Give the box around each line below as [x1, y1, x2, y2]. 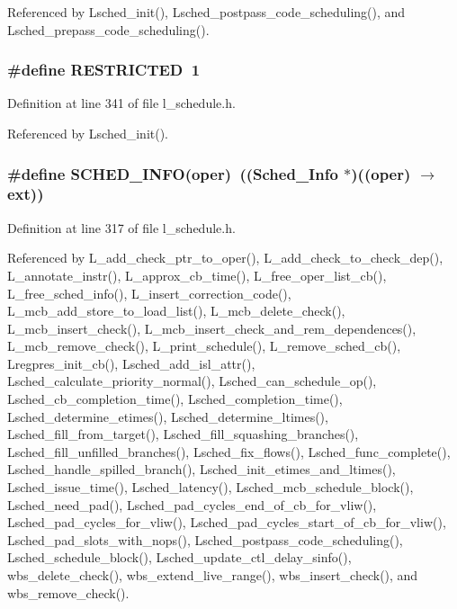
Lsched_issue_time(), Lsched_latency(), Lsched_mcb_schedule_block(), [7, 478, 414, 497]
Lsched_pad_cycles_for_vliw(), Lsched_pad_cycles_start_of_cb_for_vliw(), [7, 513, 446, 532]
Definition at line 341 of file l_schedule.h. [7, 94, 236, 112]
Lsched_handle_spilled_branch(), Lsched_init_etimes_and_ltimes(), [7, 460, 396, 479]
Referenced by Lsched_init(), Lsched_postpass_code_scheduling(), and [7, 3, 406, 21]
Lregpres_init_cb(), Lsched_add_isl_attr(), [7, 354, 255, 372]
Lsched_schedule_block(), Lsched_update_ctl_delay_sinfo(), [7, 548, 352, 567]
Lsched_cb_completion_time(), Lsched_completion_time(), [7, 390, 343, 408]
